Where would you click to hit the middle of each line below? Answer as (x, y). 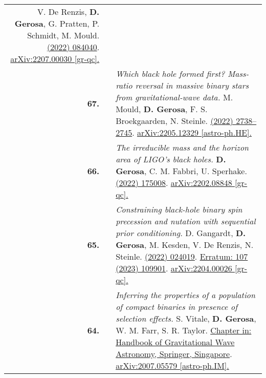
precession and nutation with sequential (186, 221)
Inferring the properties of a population (185, 295)
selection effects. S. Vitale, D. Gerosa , (186, 318)
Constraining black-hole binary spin (179, 209)
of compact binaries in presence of (177, 307)
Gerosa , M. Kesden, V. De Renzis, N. (185, 245)
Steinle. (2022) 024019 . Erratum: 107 (182, 256)
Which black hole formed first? (170, 73)
